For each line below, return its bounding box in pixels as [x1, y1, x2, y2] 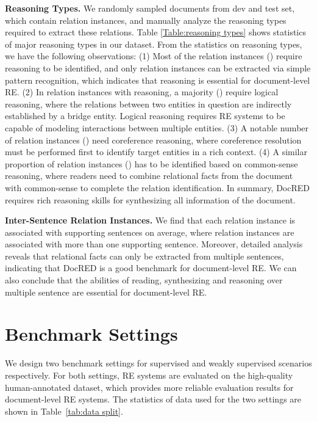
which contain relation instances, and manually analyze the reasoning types [5, 13, 287, 26]
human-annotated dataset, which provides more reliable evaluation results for [5, 380, 294, 393]
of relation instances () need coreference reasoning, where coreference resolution [5, 133, 302, 146]
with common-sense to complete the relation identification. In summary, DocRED [5, 181, 310, 194]
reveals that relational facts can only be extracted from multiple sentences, [5, 249, 284, 262]
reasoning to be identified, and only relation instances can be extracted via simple [5, 61, 311, 74]
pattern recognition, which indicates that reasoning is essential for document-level [5, 73, 310, 86]
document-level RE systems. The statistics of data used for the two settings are [5, 393, 302, 406]
